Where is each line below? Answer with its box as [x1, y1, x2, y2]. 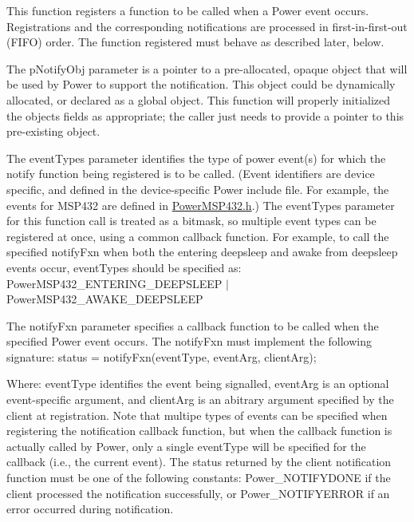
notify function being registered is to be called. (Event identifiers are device [6, 165, 375, 182]
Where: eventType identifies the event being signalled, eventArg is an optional [6, 375, 389, 392]
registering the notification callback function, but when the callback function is [6, 422, 392, 439]
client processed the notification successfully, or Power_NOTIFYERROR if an [6, 484, 390, 501]
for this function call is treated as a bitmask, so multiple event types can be [6, 212, 377, 229]
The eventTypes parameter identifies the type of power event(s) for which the [6, 149, 386, 166]
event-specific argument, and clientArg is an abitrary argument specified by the [6, 391, 394, 408]
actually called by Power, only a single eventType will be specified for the [6, 437, 366, 454]
